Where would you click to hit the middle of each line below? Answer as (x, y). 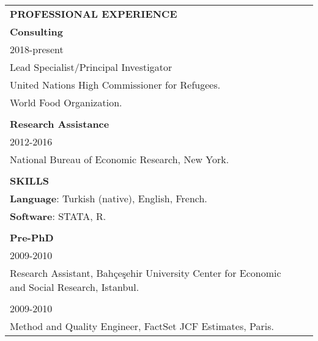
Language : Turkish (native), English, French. (109, 198)
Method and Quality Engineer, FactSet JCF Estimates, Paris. (142, 326)
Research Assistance (60, 124)
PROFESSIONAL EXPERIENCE (94, 14)
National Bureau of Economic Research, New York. (120, 159)
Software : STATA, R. (58, 216)
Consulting (36, 31)
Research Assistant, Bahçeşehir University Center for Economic (146, 273)
